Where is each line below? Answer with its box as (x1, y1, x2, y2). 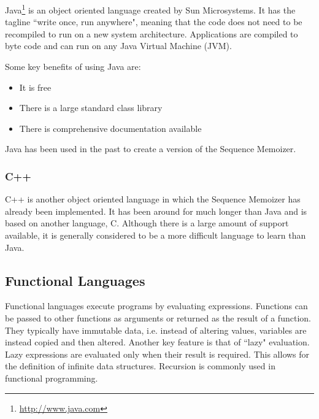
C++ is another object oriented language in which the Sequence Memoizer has (5, 193, 301, 206)
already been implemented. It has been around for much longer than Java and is (5, 204, 307, 217)
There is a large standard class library (19, 101, 163, 114)
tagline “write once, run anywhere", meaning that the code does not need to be (5, 15, 302, 28)
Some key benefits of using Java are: (5, 60, 141, 73)
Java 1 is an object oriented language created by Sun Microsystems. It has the (5, 2, 296, 16)
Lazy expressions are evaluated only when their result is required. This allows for (5, 347, 310, 360)
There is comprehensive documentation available (19, 121, 202, 134)
